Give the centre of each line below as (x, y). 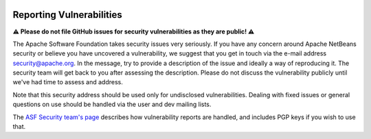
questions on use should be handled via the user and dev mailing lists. (112, 104)
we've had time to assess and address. (68, 82)
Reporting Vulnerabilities (68, 15)
